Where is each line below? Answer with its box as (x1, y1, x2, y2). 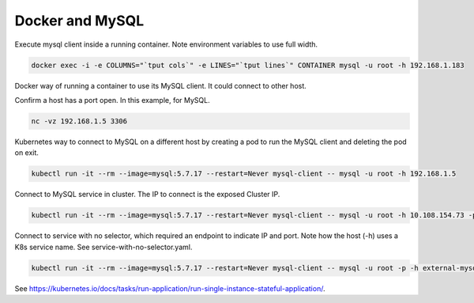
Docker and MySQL (14, 12, 145, 29)
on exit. (14, 148, 39, 157)
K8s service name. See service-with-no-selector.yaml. (14, 242, 193, 252)
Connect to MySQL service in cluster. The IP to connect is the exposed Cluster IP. (14, 190, 280, 199)
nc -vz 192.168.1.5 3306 (31, 116, 128, 126)
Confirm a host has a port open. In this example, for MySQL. (14, 95, 210, 104)
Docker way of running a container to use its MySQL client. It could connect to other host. (14, 81, 307, 90)
